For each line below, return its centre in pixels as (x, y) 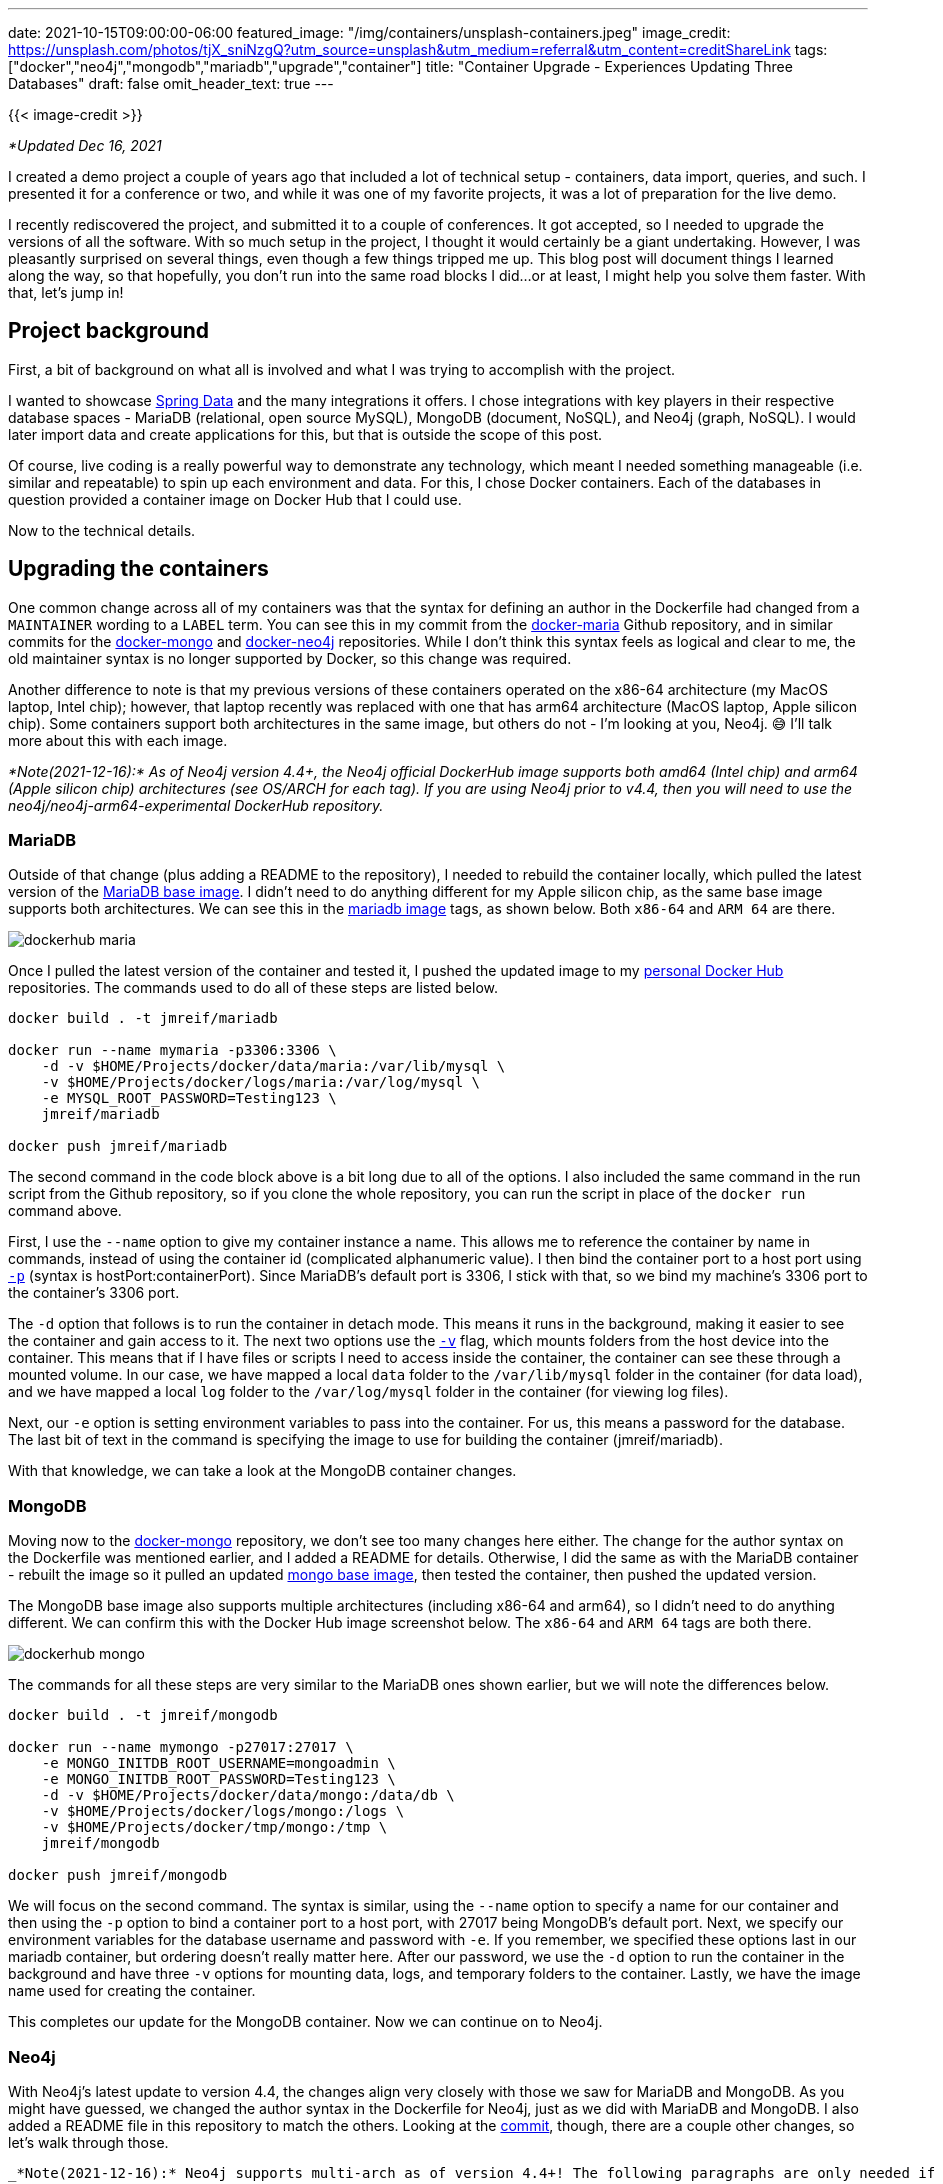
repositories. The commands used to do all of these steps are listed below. (253, 988)
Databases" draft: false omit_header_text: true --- (171, 83)
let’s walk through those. (88, 2142)
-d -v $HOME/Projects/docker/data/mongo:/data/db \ (248, 1795)
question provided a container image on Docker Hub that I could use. (235, 499)
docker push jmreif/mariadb (118, 1146)
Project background (109, 331)
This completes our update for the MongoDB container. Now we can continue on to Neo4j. (305, 2022)
